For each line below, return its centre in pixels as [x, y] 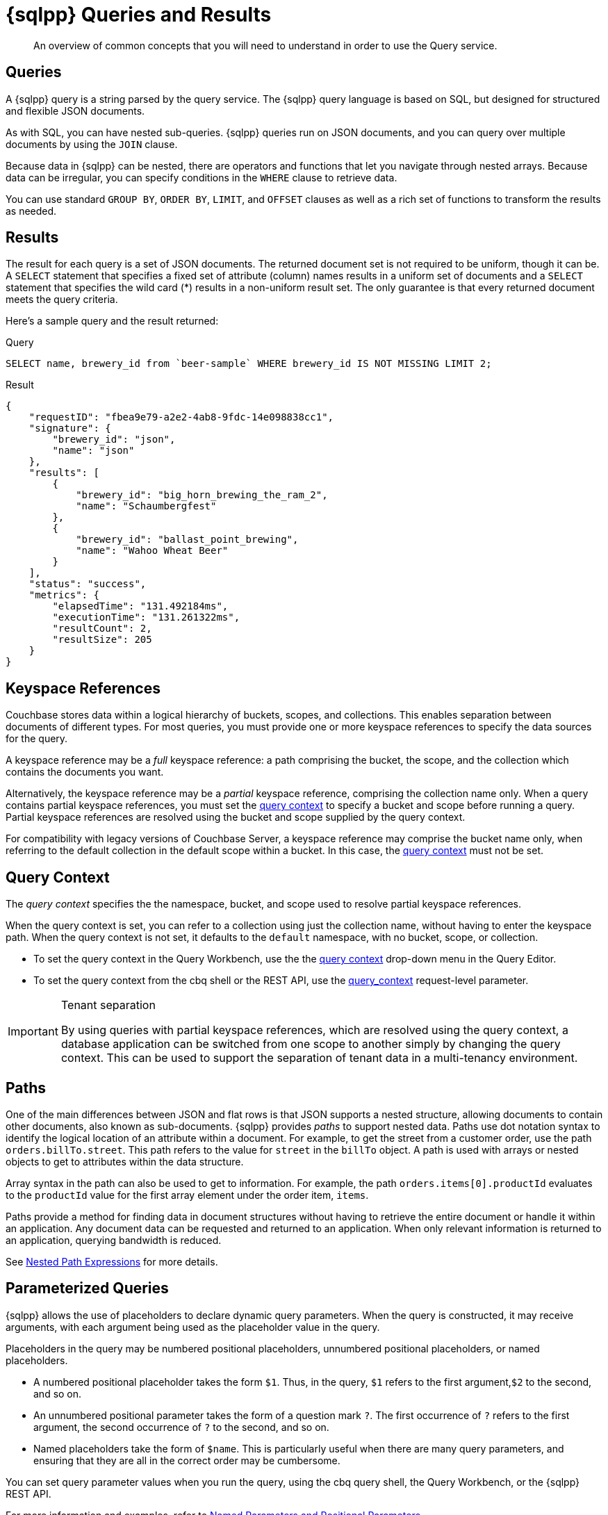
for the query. [37, 739]
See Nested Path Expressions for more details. [112, 1261]
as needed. [31, 211]
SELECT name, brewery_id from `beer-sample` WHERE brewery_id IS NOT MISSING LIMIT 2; [249, 364]
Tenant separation [108, 1005]
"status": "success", [88, 584]
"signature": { [70, 428]
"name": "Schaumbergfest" [146, 506]
